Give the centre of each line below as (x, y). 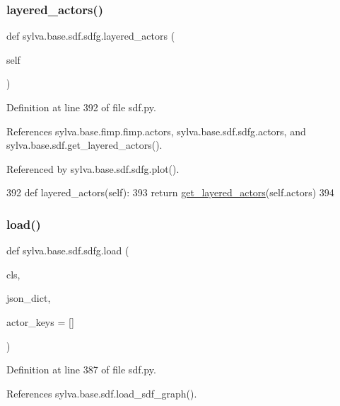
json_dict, (29, 298)
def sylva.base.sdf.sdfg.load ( (68, 250)
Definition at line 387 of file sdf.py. (81, 370)
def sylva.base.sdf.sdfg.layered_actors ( (91, 36)
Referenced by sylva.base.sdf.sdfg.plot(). (93, 168)
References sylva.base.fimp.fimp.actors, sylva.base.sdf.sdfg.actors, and (156, 131)
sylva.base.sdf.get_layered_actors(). (84, 145)
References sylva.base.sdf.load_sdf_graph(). (102, 393)
